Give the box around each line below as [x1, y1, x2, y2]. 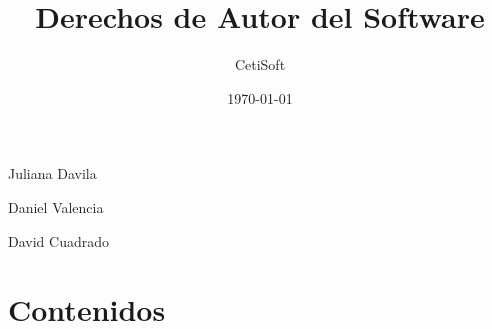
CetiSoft [234, 54, 286, 75]
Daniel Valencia [8, 196, 104, 217]
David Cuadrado [8, 230, 109, 251]
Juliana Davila [8, 163, 97, 184]
